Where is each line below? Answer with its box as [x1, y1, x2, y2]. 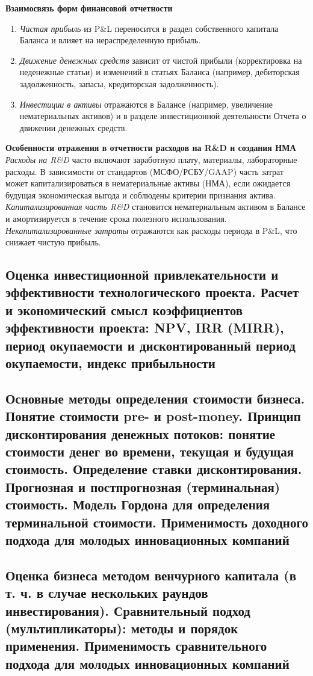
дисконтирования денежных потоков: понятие [5, 424, 276, 443]
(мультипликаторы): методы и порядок [5, 618, 238, 637]
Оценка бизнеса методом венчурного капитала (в [5, 565, 297, 584]
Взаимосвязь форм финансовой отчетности [5, 2, 173, 14]
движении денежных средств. [19, 121, 128, 134]
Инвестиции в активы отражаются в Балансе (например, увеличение [19, 97, 273, 110]
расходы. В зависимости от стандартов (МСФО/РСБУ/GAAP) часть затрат [5, 165, 284, 177]
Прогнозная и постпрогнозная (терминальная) [5, 477, 280, 496]
